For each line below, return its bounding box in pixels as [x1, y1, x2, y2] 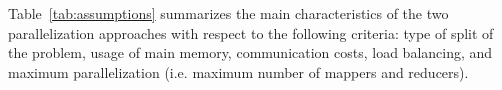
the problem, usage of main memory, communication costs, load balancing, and [8, 42, 493, 63]
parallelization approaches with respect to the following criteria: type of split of [8, 22, 494, 43]
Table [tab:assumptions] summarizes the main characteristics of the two [8, 3, 449, 23]
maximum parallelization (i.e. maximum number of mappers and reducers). [8, 61, 469, 82]
